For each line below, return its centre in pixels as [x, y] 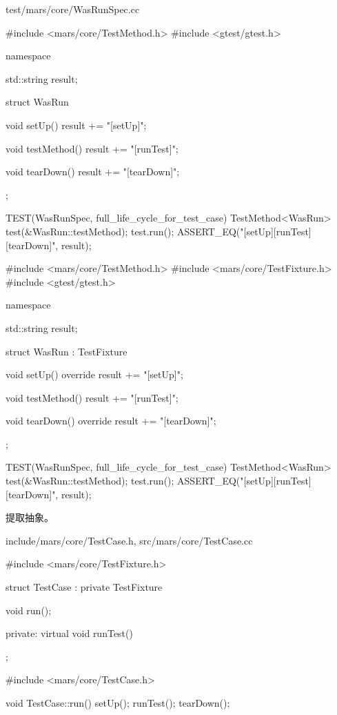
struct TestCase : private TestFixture [84, 587]
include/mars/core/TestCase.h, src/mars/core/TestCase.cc [129, 540]
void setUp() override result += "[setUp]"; [94, 374]
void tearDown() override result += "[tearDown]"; [111, 421]
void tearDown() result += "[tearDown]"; [93, 172]
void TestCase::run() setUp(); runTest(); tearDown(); [118, 703]
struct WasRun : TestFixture [67, 351]
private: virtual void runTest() [69, 633]
